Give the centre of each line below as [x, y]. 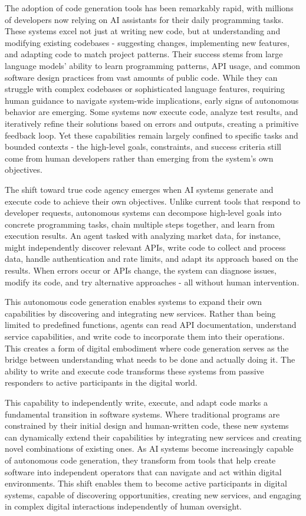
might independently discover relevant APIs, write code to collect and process [145, 247]
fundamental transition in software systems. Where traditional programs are [142, 414]
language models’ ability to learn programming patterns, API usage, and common [153, 65]
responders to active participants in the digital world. [101, 382]
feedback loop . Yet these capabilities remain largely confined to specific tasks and [152, 135]
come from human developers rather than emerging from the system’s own [139, 158]
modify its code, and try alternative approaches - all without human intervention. [152, 282]
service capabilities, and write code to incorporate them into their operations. [145, 336]
